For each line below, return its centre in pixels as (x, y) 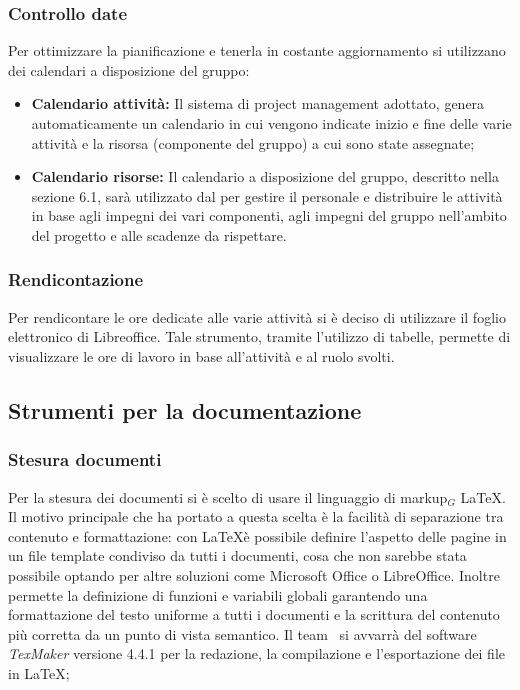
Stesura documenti (85, 459)
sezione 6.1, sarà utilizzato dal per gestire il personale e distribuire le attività (267, 195)
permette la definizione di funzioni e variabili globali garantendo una (218, 594)
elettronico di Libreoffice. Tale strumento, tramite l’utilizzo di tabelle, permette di (259, 336)
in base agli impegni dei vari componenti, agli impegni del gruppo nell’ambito (269, 215)
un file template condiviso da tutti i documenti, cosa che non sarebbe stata (237, 555)
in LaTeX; (39, 672)
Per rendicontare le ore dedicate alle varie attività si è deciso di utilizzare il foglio (257, 316)
